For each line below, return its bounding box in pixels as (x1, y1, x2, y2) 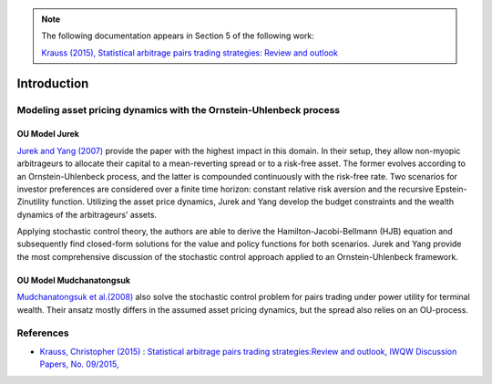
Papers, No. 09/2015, (39, 358, 119, 369)
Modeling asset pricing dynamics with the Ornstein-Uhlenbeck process (16, 103, 341, 116)
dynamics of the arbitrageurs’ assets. (16, 209, 158, 220)
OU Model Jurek (16, 129, 79, 140)
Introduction (16, 76, 89, 91)
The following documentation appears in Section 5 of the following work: (41, 30, 314, 41)
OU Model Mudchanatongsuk (16, 275, 131, 285)
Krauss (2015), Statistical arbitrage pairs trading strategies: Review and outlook (41, 47, 339, 58)
